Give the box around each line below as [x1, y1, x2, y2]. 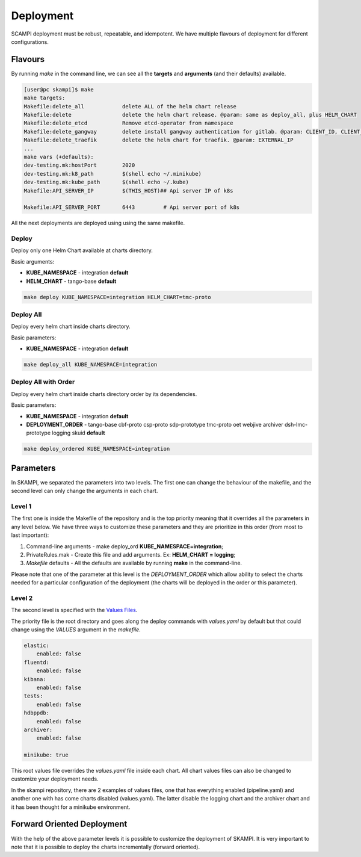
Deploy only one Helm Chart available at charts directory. [11, 247, 153, 254]
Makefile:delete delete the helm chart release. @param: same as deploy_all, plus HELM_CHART [23, 111, 357, 118]
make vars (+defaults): [23, 153, 94, 160]
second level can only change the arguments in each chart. [11, 487, 158, 495]
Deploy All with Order [11, 378, 75, 386]
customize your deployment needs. [11, 775, 99, 782]
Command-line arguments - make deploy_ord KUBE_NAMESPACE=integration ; [26, 542, 224, 550]
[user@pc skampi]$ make [23, 86, 94, 93]
